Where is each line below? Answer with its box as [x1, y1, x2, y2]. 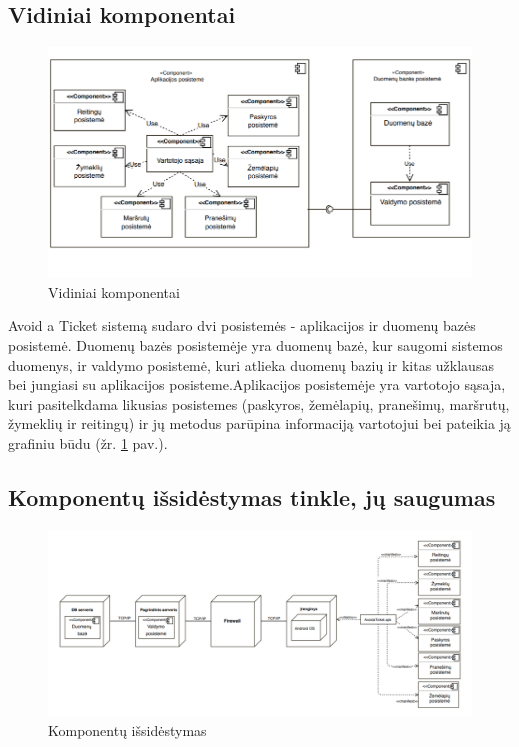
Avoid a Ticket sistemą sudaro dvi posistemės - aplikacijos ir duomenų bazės [8, 315, 476, 336]
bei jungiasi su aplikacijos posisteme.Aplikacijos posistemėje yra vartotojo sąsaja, [8, 374, 506, 395]
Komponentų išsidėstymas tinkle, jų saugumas [8, 481, 496, 512]
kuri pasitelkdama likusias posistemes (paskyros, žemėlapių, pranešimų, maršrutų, [8, 393, 510, 414]
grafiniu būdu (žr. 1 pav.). [8, 432, 168, 453]
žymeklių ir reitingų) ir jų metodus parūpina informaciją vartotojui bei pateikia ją [8, 413, 511, 434]
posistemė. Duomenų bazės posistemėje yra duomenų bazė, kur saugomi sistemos [8, 334, 503, 355]
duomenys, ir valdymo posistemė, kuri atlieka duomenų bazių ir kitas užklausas [8, 354, 494, 375]
